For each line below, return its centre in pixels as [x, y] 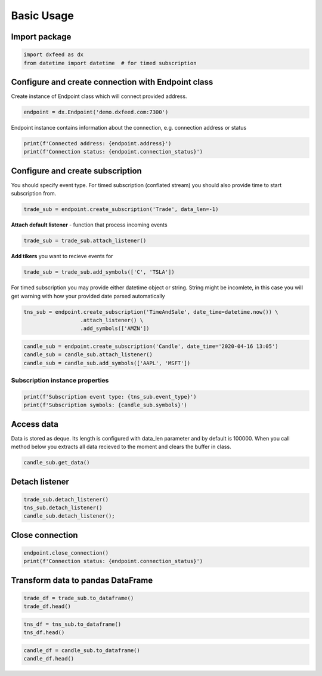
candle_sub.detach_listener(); [69, 516]
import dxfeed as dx [53, 55]
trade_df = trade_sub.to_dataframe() [79, 598]
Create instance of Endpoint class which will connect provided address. [99, 96]
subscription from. [34, 194]
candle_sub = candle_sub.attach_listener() [88, 355]
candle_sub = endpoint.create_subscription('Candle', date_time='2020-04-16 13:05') [151, 346]
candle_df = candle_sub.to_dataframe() [82, 651]
